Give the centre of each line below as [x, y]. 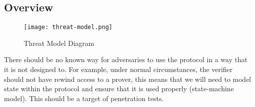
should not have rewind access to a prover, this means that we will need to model [127, 79]
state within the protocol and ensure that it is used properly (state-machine [119, 89]
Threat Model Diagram [59, 43]
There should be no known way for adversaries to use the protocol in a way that [126, 59]
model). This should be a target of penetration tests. [84, 98]
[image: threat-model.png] [68, 27]
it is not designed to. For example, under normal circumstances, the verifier [118, 69]
